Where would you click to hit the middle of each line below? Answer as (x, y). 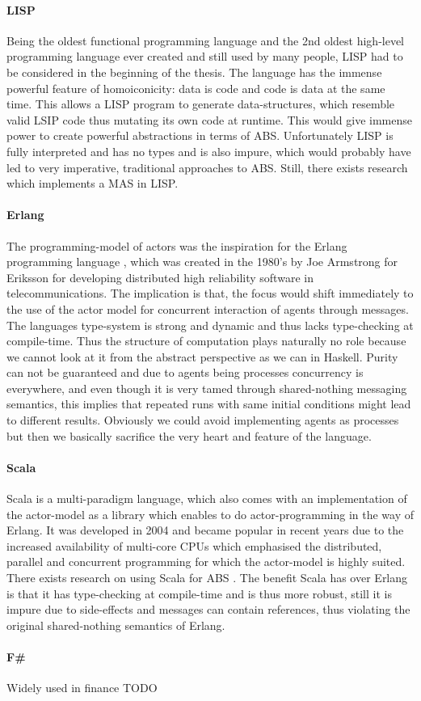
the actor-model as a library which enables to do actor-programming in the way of (210, 514)
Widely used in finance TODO (82, 688)
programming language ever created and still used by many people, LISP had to (205, 56)
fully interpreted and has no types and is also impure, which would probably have (209, 151)
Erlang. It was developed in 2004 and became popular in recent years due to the (205, 530)
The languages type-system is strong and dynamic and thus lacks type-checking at (210, 325)
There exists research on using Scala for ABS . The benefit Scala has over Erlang (207, 578)
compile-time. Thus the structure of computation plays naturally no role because (206, 341)
